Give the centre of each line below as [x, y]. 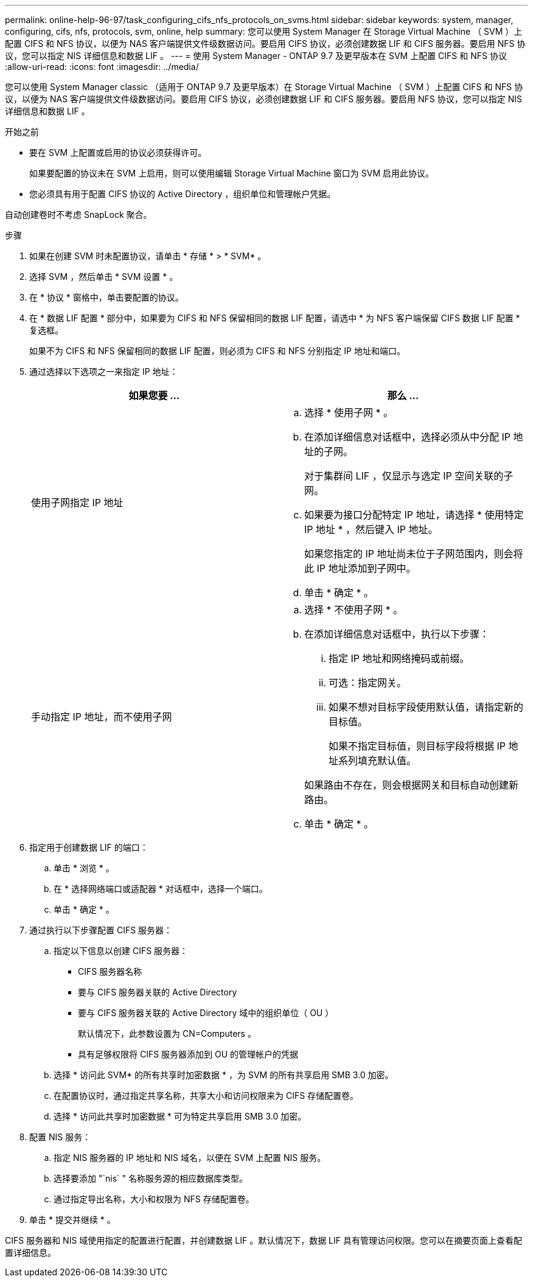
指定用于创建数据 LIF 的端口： [89, 847]
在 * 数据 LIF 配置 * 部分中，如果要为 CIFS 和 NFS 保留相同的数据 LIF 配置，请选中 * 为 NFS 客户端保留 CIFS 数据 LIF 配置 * [275, 318]
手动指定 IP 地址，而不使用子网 [102, 717]
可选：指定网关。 [368, 683]
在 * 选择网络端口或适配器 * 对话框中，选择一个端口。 [161, 889]
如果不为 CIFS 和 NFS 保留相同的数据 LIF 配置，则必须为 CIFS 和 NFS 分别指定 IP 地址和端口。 [217, 351]
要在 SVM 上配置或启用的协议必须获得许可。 [118, 152]
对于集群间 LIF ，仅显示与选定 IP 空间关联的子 [409, 476]
